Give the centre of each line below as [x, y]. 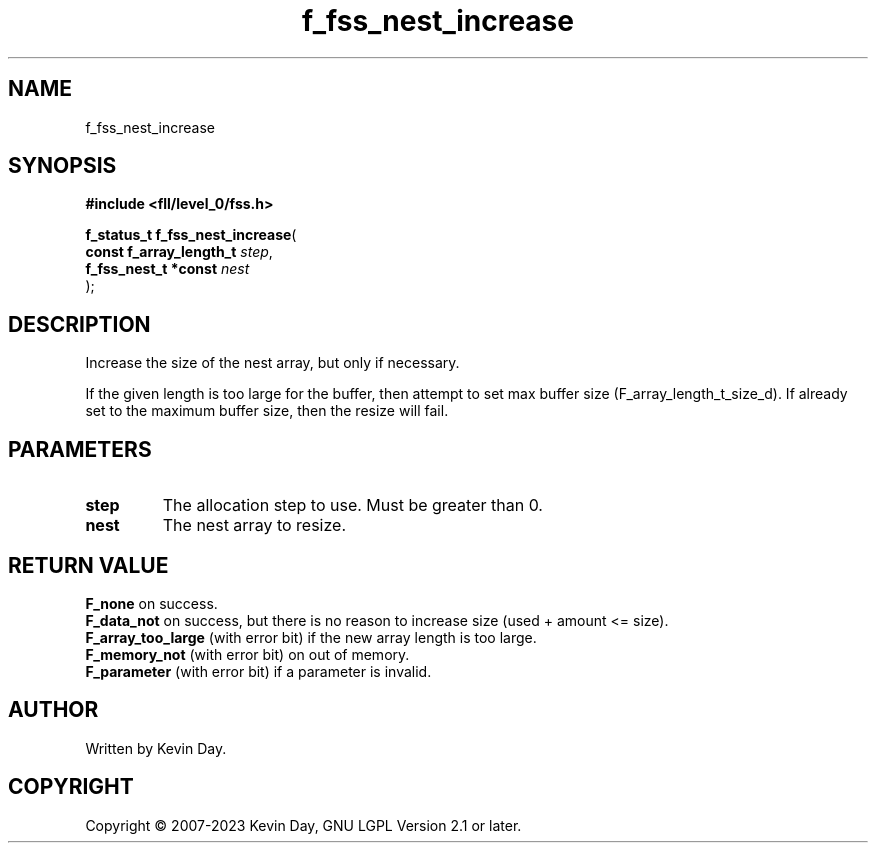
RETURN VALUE [88, 565]
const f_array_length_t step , [179, 252]
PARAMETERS [80, 449]
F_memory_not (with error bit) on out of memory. [247, 654]
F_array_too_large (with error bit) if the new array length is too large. [311, 637]
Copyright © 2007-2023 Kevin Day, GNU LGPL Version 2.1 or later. [303, 825]
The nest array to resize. [254, 525]
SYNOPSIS [62, 166]
